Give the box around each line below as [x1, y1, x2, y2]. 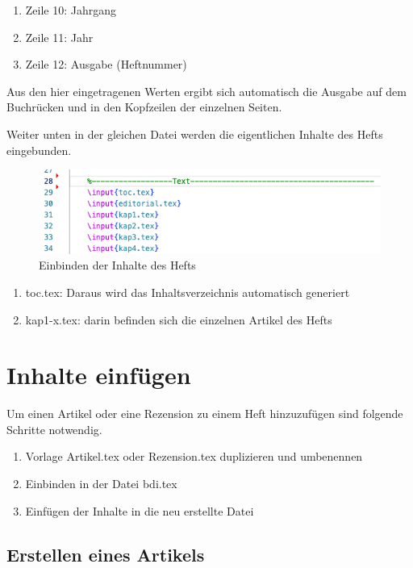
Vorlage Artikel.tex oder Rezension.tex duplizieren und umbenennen [25, 448, 363, 465]
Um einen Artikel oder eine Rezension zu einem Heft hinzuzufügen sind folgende [6, 405, 403, 422]
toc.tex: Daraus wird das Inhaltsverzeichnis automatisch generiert [25, 283, 350, 300]
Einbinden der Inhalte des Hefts [39, 257, 196, 274]
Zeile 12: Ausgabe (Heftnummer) [25, 56, 187, 73]
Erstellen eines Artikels [6, 541, 205, 566]
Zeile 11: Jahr [25, 28, 94, 45]
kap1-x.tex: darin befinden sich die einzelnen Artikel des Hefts [25, 311, 332, 328]
